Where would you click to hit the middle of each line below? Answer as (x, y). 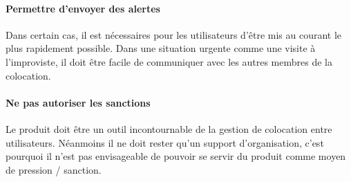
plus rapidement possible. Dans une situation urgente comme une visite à (161, 48)
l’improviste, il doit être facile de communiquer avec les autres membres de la (169, 61)
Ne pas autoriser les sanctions (78, 102)
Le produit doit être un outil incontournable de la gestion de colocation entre (169, 128)
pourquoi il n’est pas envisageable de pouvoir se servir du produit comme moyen (176, 156)
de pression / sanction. (54, 169)
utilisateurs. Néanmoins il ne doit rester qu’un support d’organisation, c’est (165, 142)
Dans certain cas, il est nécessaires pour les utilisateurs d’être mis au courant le (174, 34)
